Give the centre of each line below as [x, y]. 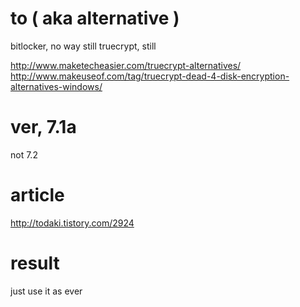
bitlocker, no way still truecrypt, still [83, 46]
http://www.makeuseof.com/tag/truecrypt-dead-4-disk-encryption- [150, 76]
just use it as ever [46, 291]
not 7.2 [24, 154]
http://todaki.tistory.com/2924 [72, 223]
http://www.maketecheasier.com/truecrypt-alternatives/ [126, 65]
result [35, 263]
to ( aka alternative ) [95, 18]
